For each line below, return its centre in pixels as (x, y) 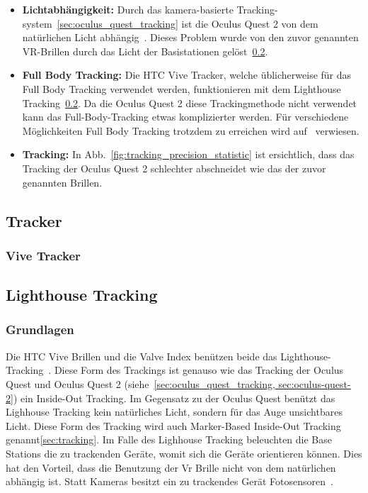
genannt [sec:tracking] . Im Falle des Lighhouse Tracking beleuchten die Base (169, 439)
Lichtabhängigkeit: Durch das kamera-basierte (128, 9)
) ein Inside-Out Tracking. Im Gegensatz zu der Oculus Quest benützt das (174, 398)
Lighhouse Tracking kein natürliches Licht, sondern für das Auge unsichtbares (174, 412)
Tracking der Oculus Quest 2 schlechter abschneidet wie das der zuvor (174, 168)
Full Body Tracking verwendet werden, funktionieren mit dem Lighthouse (182, 88)
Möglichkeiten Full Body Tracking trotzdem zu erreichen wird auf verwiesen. (191, 130)
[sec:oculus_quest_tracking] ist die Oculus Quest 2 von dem (188, 23)
